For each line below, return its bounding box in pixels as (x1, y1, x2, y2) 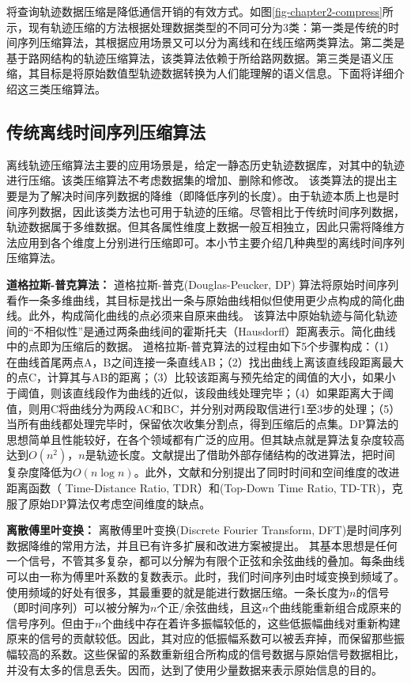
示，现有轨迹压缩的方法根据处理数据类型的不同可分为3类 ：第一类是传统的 (6, 18, 388, 35)
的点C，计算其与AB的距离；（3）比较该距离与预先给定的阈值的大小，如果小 (6, 369, 396, 385)
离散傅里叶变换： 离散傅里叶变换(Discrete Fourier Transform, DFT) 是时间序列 (6, 522, 402, 538)
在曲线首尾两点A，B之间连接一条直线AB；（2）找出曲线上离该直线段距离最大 (6, 353, 404, 370)
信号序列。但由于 (6, 614, 95, 631)
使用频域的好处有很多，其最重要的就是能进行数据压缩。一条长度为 (6, 583, 349, 600)
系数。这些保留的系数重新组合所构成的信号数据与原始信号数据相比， (50, 645, 405, 662)
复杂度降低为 (6, 464, 73, 480)
